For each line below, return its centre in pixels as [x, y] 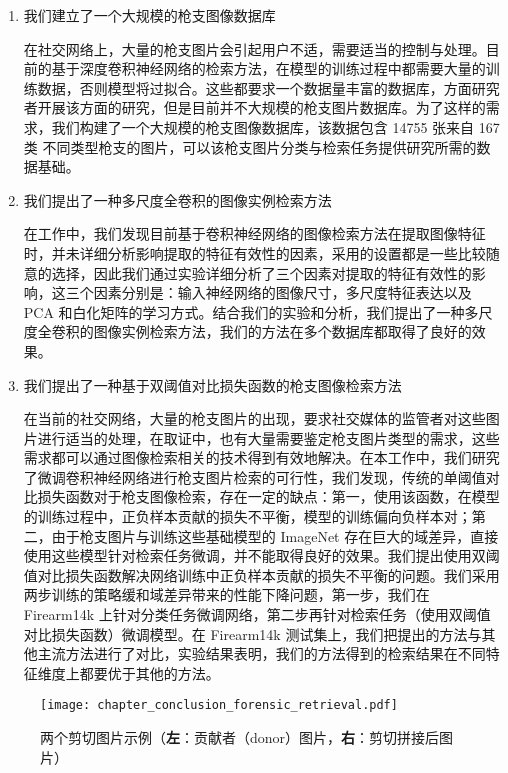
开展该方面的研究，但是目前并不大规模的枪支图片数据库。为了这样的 [261, 107]
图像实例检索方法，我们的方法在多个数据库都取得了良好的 [282, 331]
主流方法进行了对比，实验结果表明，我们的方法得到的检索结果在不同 [261, 653]
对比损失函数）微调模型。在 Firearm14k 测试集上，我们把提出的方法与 [252, 633]
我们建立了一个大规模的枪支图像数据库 [149, 15]
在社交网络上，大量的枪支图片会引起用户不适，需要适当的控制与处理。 [254, 48]
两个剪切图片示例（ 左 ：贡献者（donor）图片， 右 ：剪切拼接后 [240, 737]
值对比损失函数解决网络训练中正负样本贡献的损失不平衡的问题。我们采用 [261, 574]
